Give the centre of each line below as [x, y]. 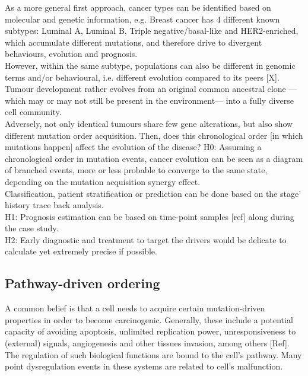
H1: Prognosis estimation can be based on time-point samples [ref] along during [150, 216]
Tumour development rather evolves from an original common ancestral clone [145, 89]
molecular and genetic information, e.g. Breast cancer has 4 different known [142, 19]
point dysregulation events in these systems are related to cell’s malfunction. [144, 366]
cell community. [33, 112]
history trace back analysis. [54, 205]
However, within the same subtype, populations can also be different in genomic [150, 65]
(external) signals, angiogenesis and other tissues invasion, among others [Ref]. [147, 343]
